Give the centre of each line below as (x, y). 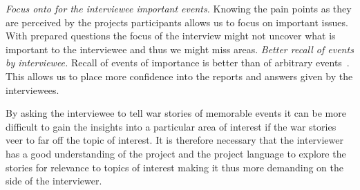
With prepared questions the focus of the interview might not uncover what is (171, 36)
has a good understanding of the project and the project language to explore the (176, 153)
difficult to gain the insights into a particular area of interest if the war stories (171, 126)
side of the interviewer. (54, 181)
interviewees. (32, 89)
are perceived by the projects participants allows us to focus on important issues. (177, 22)
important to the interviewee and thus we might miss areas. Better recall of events (180, 49)
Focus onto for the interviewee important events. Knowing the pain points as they (179, 8)
